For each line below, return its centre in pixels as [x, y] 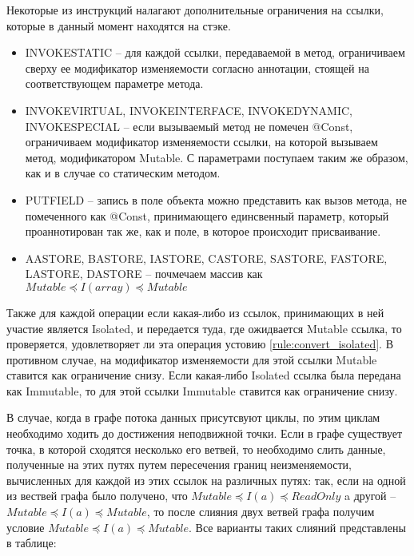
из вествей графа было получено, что [97, 496]
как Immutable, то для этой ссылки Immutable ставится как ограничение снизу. [202, 390]
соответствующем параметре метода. [114, 83]
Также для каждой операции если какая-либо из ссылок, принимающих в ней [195, 312]
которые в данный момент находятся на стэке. [119, 25]
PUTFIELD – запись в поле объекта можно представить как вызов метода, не [216, 199]
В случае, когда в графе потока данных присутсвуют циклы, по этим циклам [193, 417]
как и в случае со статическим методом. [123, 173]
